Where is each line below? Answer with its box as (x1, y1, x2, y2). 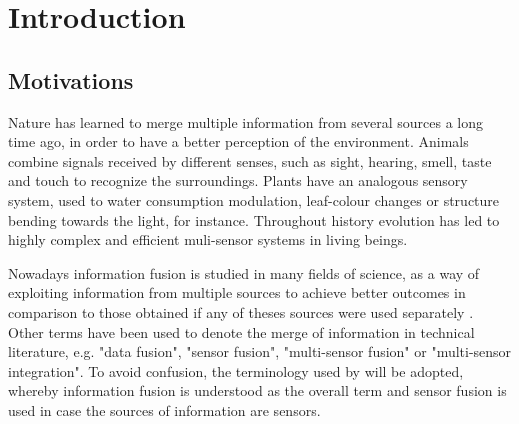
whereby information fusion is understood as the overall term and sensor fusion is (8, 380, 507, 401)
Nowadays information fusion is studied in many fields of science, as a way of (8, 262, 480, 283)
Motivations (8, 64, 134, 95)
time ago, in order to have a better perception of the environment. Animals (8, 131, 469, 152)
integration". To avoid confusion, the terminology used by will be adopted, (8, 360, 464, 381)
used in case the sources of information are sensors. (8, 399, 321, 420)
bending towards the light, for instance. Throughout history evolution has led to (8, 209, 500, 230)
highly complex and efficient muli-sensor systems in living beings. (8, 229, 408, 250)
